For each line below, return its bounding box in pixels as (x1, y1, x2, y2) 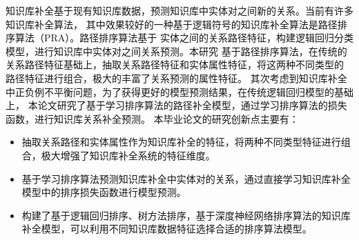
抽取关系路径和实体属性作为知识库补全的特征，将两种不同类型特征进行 (21, 134, 341, 149)
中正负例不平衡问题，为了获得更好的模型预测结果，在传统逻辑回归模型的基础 (6, 84, 353, 99)
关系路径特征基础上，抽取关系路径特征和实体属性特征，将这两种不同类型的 (6, 57, 344, 72)
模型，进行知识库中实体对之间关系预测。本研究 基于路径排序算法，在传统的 (6, 43, 347, 58)
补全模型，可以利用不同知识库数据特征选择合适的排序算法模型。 (21, 221, 312, 236)
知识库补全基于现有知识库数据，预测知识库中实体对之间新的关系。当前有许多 (6, 3, 353, 17)
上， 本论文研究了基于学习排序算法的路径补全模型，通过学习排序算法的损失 (6, 98, 347, 112)
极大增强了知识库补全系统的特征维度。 (41, 148, 215, 162)
